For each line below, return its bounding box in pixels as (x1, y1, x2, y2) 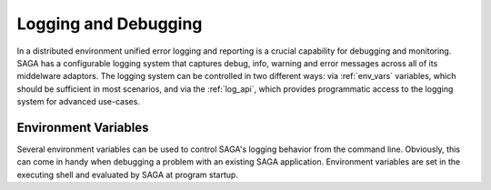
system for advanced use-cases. (16, 96, 141, 107)
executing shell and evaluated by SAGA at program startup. (16, 169, 238, 180)
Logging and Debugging (16, 14, 203, 34)
